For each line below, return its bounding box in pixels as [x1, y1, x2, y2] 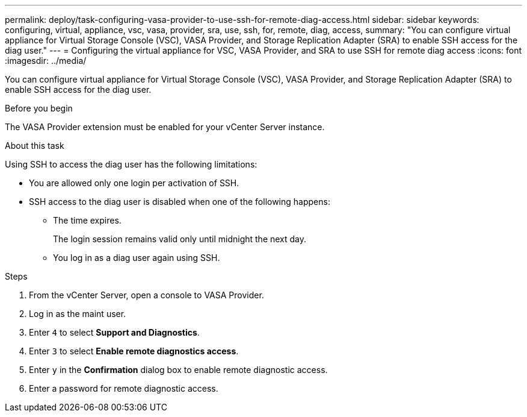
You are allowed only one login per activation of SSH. [29, 178, 239, 188]
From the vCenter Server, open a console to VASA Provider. [29, 290, 264, 300]
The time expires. [53, 215, 122, 225]
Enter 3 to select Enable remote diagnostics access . [29, 346, 239, 356]
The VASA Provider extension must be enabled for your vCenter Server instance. [5, 122, 325, 132]
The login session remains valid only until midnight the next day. [53, 234, 307, 244]
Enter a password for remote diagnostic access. [29, 383, 218, 393]
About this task [5, 140, 64, 151]
